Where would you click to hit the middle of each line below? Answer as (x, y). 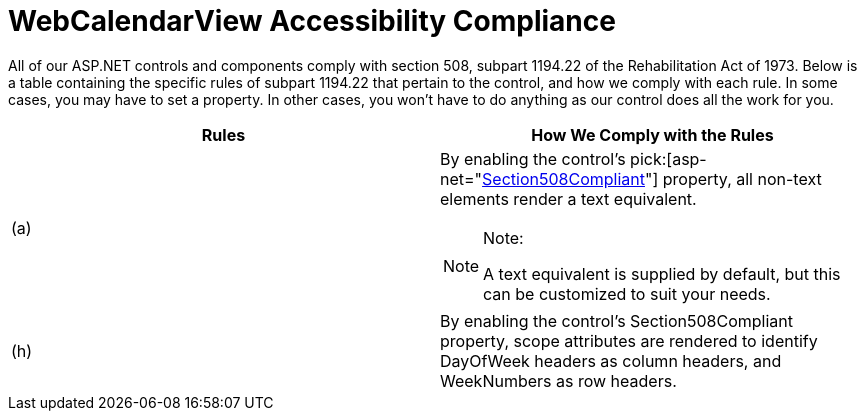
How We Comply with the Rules (652, 134)
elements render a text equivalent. (568, 198)
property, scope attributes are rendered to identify (629, 340)
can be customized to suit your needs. (627, 293)
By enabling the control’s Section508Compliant (616, 320)
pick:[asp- (668, 158)
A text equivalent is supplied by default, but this (662, 273)
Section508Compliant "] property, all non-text (652, 178)
